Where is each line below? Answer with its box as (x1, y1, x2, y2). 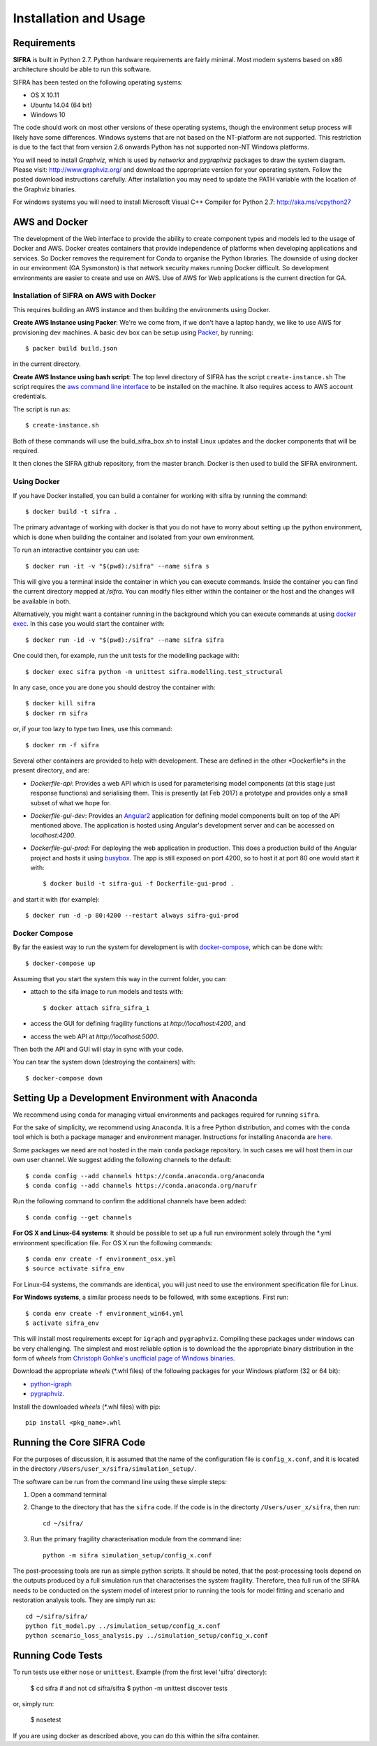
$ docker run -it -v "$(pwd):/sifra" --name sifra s (25, 562, 209, 570)
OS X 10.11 (30, 91, 59, 99)
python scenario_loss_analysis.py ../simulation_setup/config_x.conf (25, 1631, 269, 1640)
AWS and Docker (13, 216, 89, 228)
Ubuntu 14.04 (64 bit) (30, 101, 92, 109)
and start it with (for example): (13, 895, 101, 904)
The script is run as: (13, 405, 71, 413)
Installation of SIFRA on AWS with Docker (13, 291, 156, 300)
